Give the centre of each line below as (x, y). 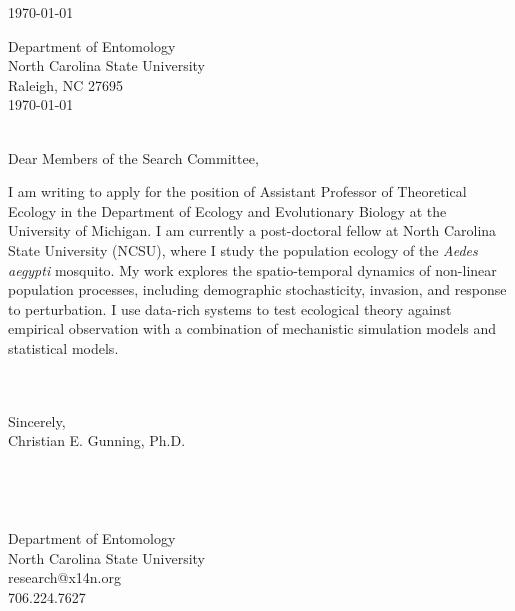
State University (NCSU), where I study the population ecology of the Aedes (243, 249)
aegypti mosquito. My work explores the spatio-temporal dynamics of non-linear (252, 269)
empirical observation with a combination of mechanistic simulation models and (252, 328)
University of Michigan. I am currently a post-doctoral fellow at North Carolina (252, 230)
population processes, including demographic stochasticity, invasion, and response (257, 289)
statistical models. (63, 347)
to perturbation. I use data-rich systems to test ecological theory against (230, 308)
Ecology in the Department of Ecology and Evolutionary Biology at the (227, 210)
